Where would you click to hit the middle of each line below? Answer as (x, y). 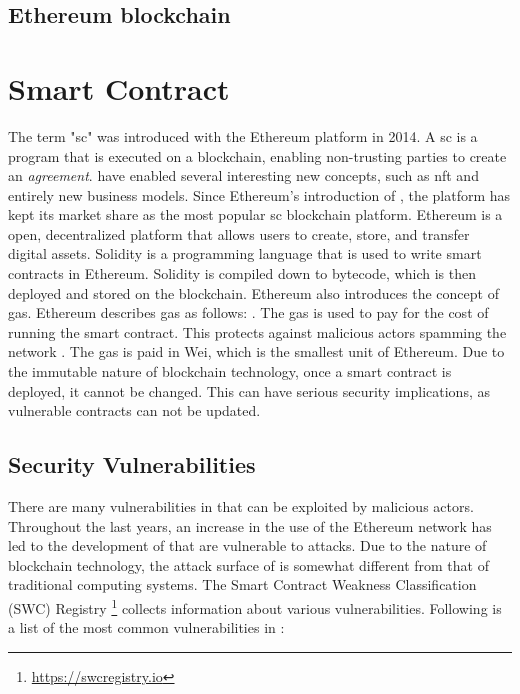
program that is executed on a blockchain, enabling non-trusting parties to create (257, 155)
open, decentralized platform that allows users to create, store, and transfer (239, 233)
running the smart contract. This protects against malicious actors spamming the (257, 331)
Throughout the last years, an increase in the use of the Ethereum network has (250, 525)
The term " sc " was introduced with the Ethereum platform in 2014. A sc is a (243, 135)
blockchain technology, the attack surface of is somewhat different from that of (248, 564)
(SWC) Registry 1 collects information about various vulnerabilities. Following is (255, 606)
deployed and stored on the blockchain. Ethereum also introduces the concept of (253, 292)
